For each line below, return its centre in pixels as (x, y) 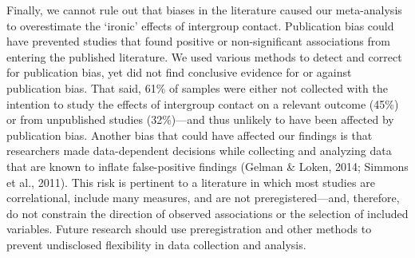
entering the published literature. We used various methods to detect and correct (204, 56)
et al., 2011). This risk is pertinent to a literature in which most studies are (191, 182)
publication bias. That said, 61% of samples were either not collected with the (197, 87)
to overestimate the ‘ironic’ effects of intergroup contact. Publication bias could (200, 25)
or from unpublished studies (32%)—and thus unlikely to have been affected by (200, 119)
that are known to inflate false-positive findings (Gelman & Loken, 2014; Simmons (207, 166)
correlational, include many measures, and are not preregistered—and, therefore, (203, 198)
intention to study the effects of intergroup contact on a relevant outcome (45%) (203, 103)
